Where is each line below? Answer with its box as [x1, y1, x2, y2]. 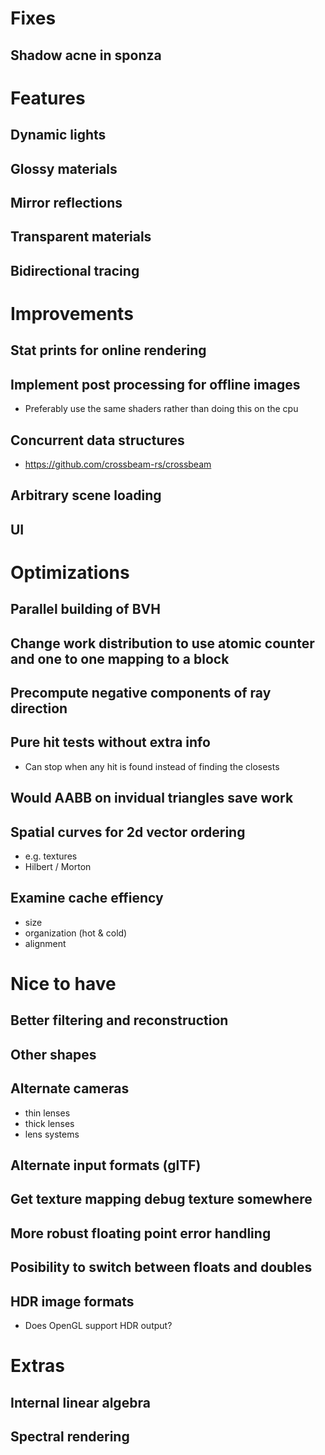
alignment [24, 937, 67, 949]
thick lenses [24, 1117, 75, 1129]
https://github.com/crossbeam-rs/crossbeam [24, 458, 212, 470]
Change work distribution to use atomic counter [10, 635, 315, 652]
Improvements [10, 302, 134, 325]
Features [10, 87, 86, 109]
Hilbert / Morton [24, 861, 92, 873]
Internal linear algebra [10, 1394, 151, 1411]
